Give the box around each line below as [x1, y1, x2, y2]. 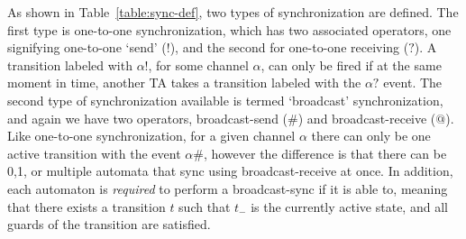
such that [178, 197, 231, 216]
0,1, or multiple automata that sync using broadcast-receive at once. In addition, [7, 161, 453, 180]
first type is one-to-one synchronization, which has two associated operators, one [7, 20, 452, 39]
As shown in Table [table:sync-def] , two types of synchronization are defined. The [7, 3, 459, 21]
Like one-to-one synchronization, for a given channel [7, 126, 296, 145]
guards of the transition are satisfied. [7, 215, 211, 234]
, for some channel [148, 55, 249, 74]
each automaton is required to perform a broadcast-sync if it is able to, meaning [7, 179, 448, 198]
